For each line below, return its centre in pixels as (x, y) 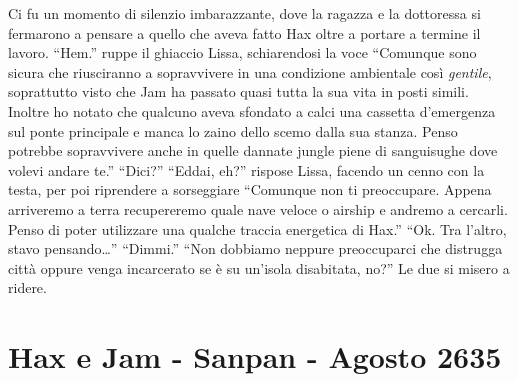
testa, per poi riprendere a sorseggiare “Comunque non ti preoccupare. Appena (250, 189)
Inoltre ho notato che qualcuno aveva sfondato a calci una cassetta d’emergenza (252, 110)
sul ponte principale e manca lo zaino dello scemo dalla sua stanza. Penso (233, 130)
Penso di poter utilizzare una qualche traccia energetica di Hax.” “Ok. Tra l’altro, (257, 228)
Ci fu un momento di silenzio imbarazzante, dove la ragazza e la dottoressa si (244, 13)
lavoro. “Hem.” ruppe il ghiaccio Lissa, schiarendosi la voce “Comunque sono (242, 52)
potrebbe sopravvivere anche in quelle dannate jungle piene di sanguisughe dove (253, 150)
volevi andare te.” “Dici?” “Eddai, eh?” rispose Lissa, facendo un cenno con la (246, 169)
